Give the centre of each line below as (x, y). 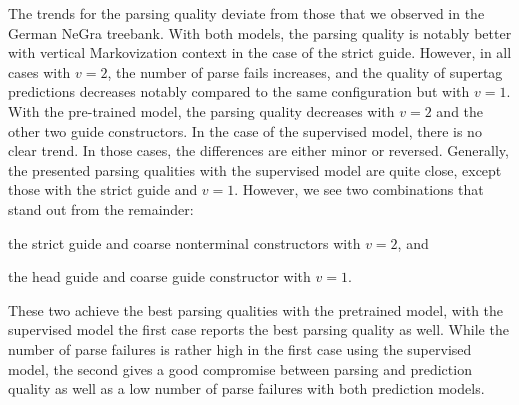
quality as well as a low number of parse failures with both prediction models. (246, 388)
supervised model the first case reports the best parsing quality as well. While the (258, 329)
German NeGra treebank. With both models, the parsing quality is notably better (260, 32)
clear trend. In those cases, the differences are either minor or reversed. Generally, (258, 150)
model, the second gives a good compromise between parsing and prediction (240, 368)
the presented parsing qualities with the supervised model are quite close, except (255, 169)
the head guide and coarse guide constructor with (159, 276)
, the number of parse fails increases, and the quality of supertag (305, 71)
